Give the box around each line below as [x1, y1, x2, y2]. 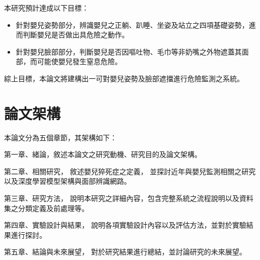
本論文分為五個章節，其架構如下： [4, 132, 117, 142]
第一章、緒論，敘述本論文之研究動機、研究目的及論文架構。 [4, 149, 202, 160]
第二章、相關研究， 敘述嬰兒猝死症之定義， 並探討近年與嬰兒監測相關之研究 [4, 166, 256, 176]
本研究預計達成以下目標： [4, 3, 89, 13]
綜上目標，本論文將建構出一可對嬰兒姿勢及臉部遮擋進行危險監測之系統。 [4, 73, 244, 83]
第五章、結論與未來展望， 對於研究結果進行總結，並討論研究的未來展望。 [4, 246, 246, 257]
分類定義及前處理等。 [18, 202, 89, 213]
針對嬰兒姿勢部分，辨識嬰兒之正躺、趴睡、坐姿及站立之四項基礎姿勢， [16, 19, 249, 30]
